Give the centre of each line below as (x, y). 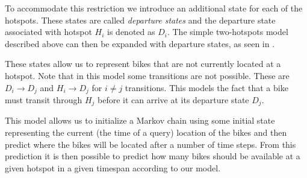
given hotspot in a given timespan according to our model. (113, 167)
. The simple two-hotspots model (228, 32)
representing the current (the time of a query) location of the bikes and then (146, 132)
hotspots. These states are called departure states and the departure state (140, 20)
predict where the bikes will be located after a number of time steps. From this (150, 144)
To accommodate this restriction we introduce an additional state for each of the (154, 8)
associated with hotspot (48, 32)
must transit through (44, 100)
